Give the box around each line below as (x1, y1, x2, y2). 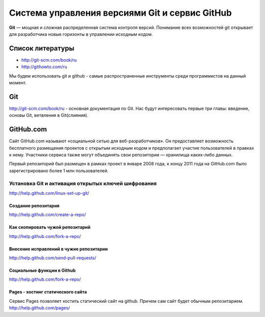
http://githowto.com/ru (21, 64, 67, 70)
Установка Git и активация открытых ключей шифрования (9, 180, 157, 186)
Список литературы (9, 44, 75, 53)
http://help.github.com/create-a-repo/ (9, 211, 86, 218)
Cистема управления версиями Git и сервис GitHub (9, 7, 232, 18)
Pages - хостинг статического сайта (9, 289, 87, 295)
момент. (9, 80, 27, 86)
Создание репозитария (9, 203, 60, 209)
